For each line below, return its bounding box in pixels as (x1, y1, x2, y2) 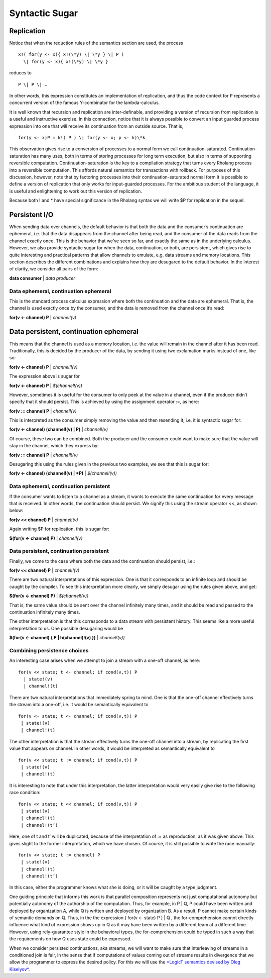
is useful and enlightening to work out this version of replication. (9, 188, 143, 194)
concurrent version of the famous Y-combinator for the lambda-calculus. (9, 100, 160, 106)
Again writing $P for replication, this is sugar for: (9, 526, 110, 532)
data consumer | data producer (9, 275, 75, 281)
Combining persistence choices (9, 647, 89, 654)
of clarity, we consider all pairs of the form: (9, 266, 98, 272)
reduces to (9, 70, 32, 76)
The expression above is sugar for (9, 373, 80, 379)
